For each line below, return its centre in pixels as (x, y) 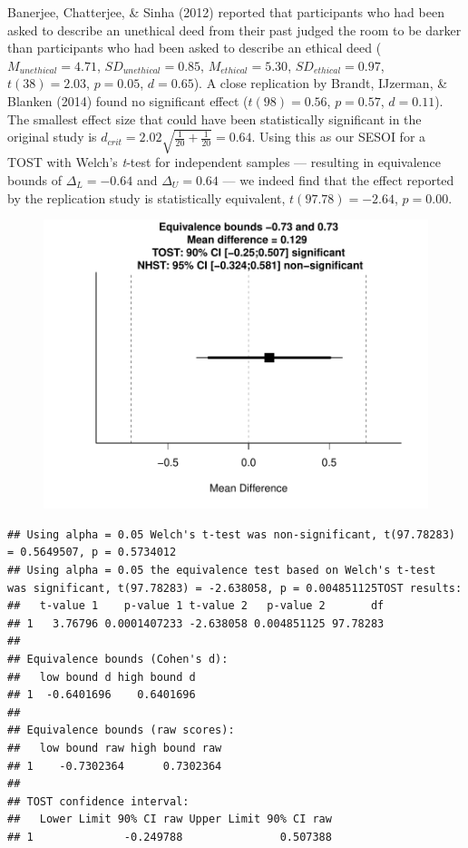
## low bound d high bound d (102, 677)
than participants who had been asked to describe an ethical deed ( (195, 48)
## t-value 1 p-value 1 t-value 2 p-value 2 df (196, 606)
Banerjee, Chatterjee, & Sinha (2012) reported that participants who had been (226, 12)
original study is (52, 137)
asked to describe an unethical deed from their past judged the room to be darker (234, 30)
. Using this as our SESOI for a (339, 137)
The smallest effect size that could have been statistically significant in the (214, 118)
